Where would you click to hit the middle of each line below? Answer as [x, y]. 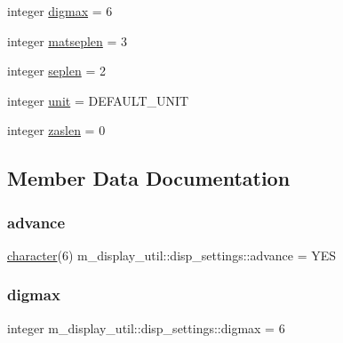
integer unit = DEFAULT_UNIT [98, 100]
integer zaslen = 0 [56, 130]
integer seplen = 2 [56, 71]
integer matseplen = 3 [68, 40]
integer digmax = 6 [60, 11]
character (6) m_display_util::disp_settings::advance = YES [172, 255]
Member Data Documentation [149, 178]
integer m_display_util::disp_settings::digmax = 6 [146, 327]
